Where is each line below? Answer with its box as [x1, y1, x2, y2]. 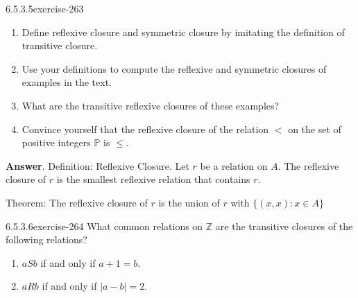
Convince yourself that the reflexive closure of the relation [22, 121, 269, 136]
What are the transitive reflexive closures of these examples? [22, 98, 280, 112]
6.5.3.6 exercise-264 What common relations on [6, 218, 203, 233]
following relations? [6, 232, 87, 247]
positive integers [22, 135, 91, 150]
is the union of [158, 195, 220, 209]
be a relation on [200, 158, 268, 173]
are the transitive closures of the [215, 218, 353, 233]
